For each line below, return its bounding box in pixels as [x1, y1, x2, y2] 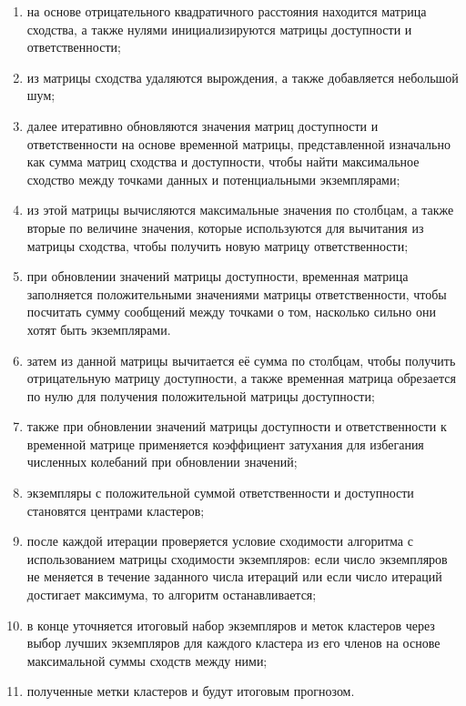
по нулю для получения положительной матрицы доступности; [26, 386, 375, 405]
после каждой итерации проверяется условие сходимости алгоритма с [26, 531, 413, 550]
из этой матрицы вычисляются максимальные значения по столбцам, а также [26, 200, 454, 219]
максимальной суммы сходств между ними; [26, 651, 268, 670]
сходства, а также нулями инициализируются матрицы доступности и [26, 19, 412, 38]
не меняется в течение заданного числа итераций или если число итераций [26, 567, 442, 586]
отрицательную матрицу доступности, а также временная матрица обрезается [26, 368, 456, 388]
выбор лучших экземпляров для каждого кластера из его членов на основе [26, 633, 441, 652]
